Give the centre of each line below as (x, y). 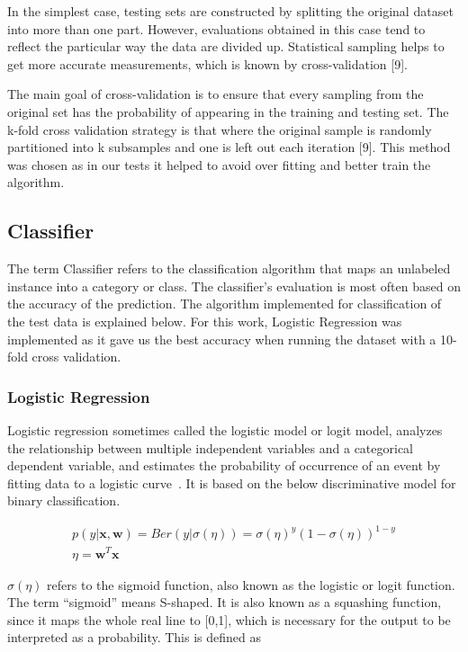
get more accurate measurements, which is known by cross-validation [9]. (207, 63)
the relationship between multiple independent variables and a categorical (211, 447)
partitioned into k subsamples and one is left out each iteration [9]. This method (229, 147)
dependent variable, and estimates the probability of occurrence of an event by (224, 465)
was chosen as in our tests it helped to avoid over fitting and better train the (219, 164)
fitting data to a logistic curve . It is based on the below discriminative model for (232, 482)
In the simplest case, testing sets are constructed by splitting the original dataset (230, 11)
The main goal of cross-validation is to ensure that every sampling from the (216, 94)
